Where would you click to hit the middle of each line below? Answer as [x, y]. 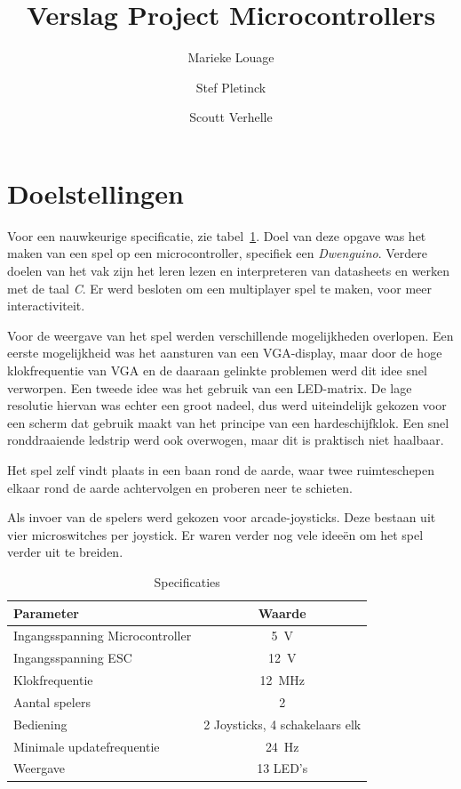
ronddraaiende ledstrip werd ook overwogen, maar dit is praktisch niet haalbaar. [226, 440]
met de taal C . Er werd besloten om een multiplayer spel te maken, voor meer [219, 288]
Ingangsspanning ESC [73, 658]
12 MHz [282, 680]
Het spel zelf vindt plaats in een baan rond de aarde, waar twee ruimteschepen [221, 469]
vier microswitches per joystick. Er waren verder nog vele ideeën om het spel [215, 534]
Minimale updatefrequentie [87, 746]
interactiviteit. [46, 306]
